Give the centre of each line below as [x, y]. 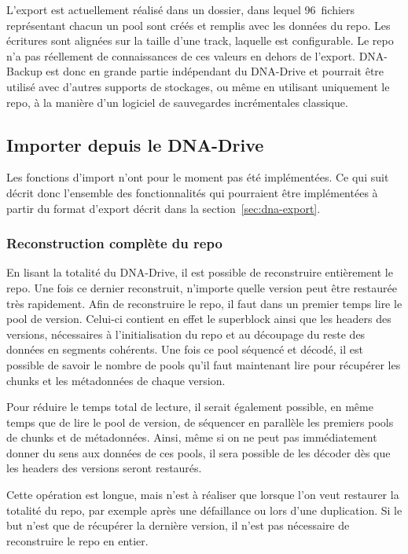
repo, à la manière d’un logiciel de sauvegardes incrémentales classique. [177, 102]
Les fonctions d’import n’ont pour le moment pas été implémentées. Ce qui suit [198, 177]
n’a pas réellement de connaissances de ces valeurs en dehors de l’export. [181, 55]
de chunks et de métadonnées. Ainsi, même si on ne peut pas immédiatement [192, 437]
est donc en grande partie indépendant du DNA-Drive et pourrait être [215, 71]
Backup [24, 71]
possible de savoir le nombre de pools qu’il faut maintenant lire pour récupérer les [204, 364]
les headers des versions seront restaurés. [104, 468]
